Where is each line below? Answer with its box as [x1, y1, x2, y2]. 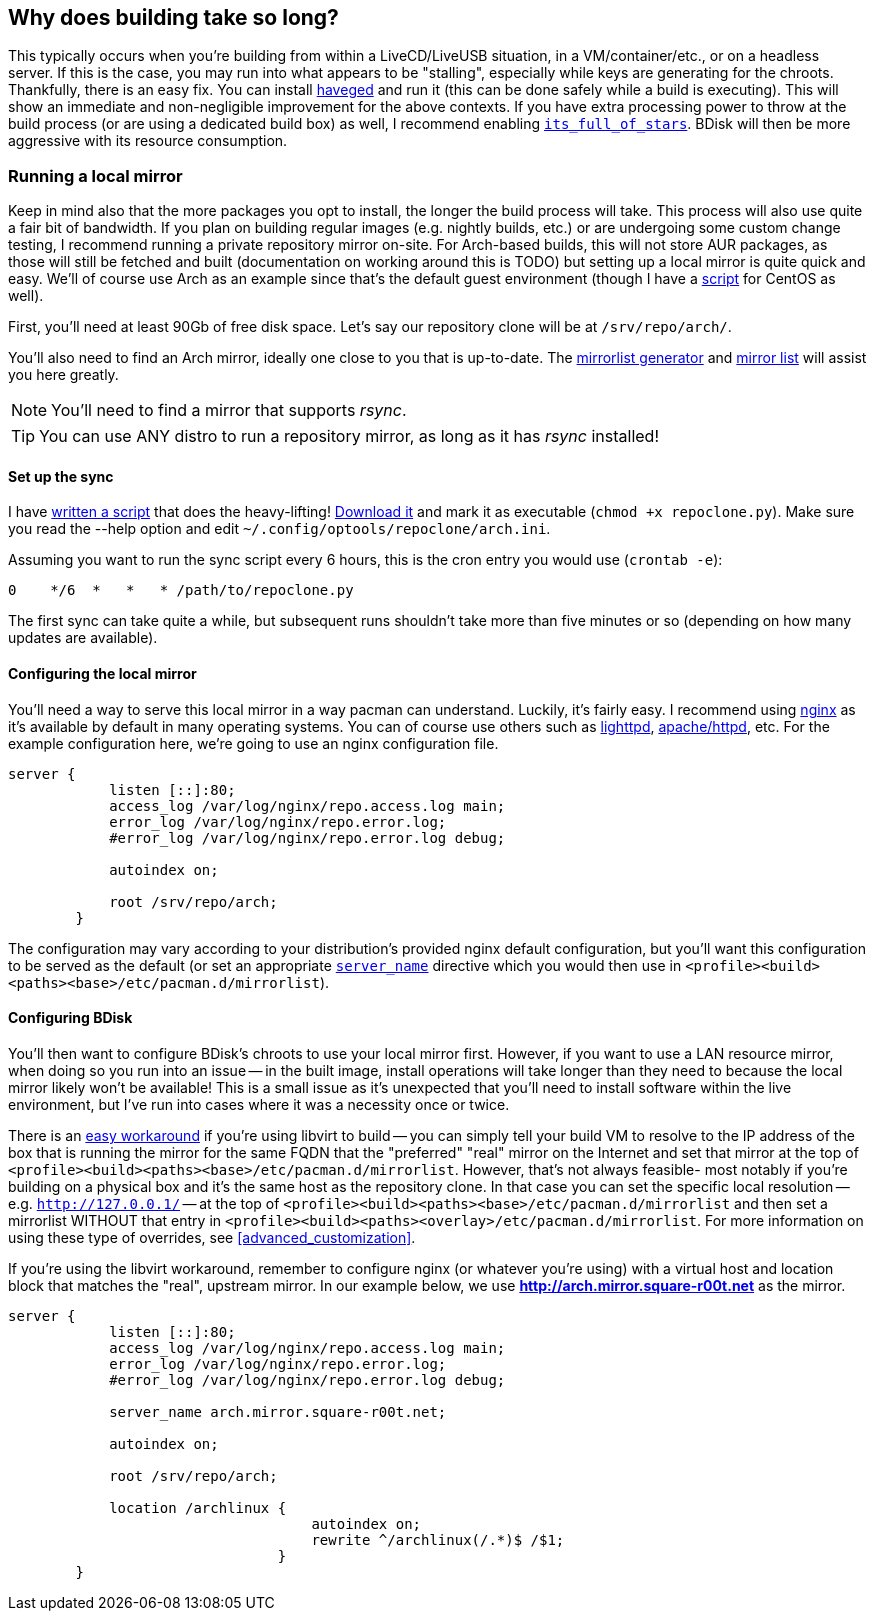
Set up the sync [8, 467, 114, 485]
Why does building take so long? [8, 5, 339, 30]
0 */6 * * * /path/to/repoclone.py [8, 582, 354, 599]
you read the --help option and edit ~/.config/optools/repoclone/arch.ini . [8, 520, 551, 538]
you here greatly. [8, 366, 119, 384]
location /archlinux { [109, 1499, 287, 1516]
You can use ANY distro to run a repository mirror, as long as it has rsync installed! [39, 426, 660, 447]
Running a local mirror [8, 165, 183, 186]
